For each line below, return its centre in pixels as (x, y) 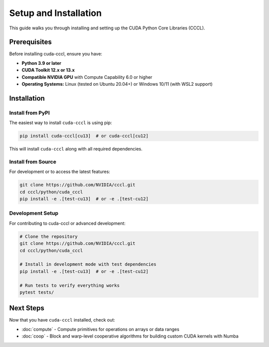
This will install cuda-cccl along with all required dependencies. (76, 149)
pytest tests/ (37, 292)
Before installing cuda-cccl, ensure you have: (56, 54)
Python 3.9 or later (42, 63)
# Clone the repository (49, 236)
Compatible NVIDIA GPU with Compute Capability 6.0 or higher (87, 77)
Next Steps (27, 308)
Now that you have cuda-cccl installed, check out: (62, 320)
